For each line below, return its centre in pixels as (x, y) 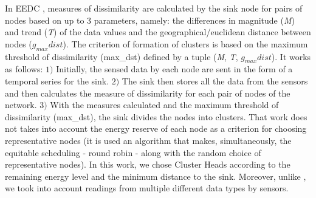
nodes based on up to (45, 20)
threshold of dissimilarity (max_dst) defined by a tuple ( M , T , (122, 56)
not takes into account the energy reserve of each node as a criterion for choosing (156, 128)
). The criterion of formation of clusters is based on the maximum (185, 43)
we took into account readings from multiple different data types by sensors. (147, 188)
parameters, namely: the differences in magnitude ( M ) (194, 20)
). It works (291, 56)
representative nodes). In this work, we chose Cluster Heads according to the (148, 164)
